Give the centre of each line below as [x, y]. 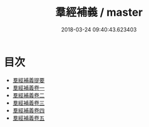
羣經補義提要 [28, 80]
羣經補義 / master [99, 12]
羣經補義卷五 [28, 118]
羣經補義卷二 [28, 95]
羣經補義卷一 [28, 88]
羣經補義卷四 [28, 110]
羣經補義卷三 [28, 103]
